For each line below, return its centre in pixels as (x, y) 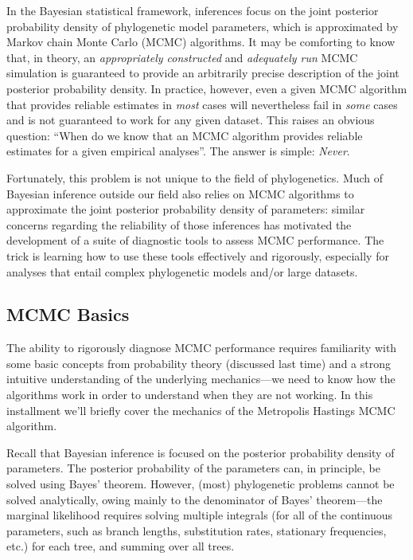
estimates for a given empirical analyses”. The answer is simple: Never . (178, 151)
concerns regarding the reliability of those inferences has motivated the (179, 224)
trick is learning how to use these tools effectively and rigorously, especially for (198, 255)
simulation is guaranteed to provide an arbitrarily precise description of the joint (203, 73)
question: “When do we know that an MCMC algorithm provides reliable (185, 135)
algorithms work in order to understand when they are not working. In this (190, 395)
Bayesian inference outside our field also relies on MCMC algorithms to (180, 193)
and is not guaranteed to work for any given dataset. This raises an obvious (191, 120)
